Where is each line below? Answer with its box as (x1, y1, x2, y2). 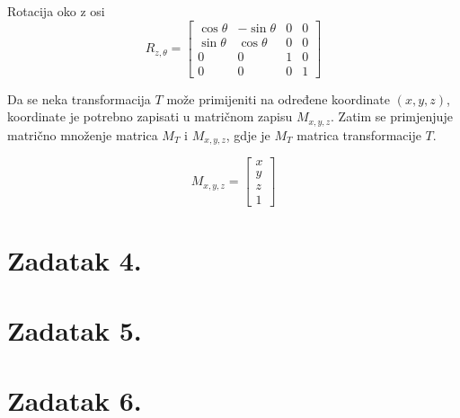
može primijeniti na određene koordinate (166, 89, 391, 108)
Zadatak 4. (7, 241, 142, 278)
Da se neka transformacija (7, 89, 151, 108)
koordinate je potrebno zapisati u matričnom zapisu (7, 107, 293, 126)
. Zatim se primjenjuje (331, 107, 453, 126)
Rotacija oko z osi (7, 2, 105, 20)
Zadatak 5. (7, 311, 142, 348)
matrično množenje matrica (7, 125, 158, 144)
